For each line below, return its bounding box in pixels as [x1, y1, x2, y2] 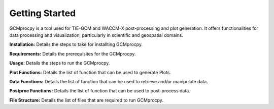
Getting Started [9, 8, 76, 19]
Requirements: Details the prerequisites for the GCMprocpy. [9, 50, 136, 57]
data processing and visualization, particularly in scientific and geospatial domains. [9, 32, 184, 38]
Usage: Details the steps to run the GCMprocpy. [9, 60, 110, 66]
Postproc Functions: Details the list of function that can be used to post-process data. [9, 88, 190, 94]
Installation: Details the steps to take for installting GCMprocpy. [9, 41, 143, 47]
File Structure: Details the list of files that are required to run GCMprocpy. [9, 97, 163, 103]
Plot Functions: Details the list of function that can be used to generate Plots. [9, 69, 172, 75]
